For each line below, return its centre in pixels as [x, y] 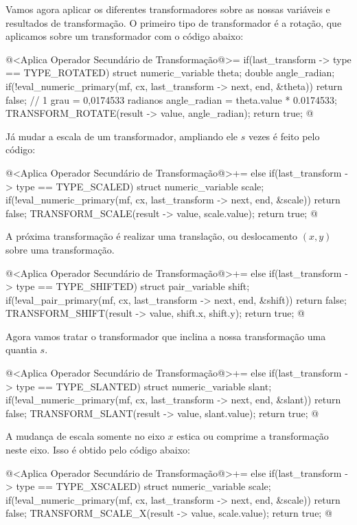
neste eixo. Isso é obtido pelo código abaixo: [98, 450]
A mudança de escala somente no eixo [85, 436]
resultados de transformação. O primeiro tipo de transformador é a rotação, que [174, 22]
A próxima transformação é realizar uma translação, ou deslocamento [152, 236]
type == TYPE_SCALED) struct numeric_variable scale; [140, 186]
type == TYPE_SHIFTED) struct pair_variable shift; [133, 286]
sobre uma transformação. [60, 249]
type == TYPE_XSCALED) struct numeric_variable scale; [143, 486]
